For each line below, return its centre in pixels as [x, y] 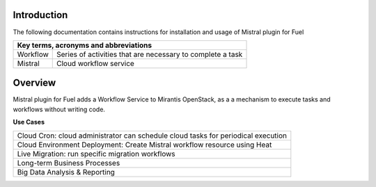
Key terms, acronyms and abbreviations [85, 45]
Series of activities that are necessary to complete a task [150, 54]
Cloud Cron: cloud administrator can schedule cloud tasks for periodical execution [152, 136]
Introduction [40, 15]
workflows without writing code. [59, 109]
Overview [34, 83]
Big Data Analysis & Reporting [66, 172]
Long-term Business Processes [69, 163]
